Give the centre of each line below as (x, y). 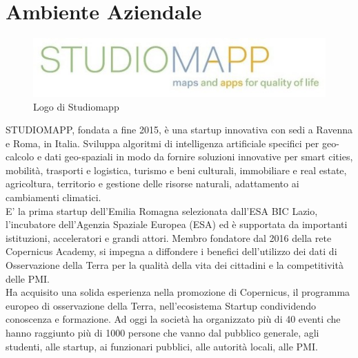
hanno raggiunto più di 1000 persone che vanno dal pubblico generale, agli (162, 333)
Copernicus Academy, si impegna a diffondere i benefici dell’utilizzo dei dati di (171, 251)
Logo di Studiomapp (76, 106)
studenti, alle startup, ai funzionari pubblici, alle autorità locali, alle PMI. (162, 346)
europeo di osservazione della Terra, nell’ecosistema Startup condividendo (161, 305)
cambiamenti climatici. (53, 197)
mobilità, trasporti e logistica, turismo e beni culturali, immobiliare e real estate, (176, 170)
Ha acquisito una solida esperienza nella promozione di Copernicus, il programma (178, 292)
